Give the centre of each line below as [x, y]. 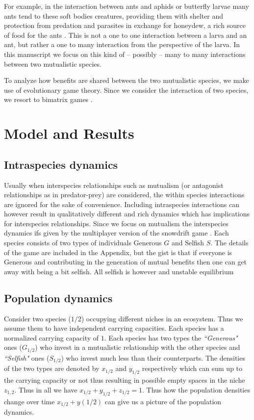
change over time [29, 401]
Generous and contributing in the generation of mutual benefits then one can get [126, 262]
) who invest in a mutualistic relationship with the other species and [138, 347]
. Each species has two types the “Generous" [171, 337]
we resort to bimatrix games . [48, 99]
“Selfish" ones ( [27, 357]
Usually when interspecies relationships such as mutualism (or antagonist [114, 185]
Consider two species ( [38, 318]
